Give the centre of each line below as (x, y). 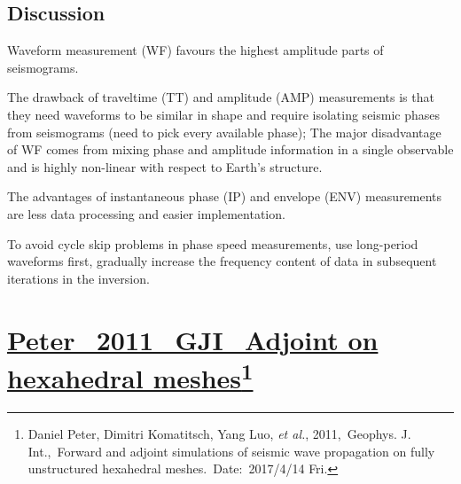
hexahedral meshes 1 (130, 376)
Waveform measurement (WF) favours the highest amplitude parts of (195, 50)
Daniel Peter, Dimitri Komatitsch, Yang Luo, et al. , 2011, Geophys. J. (219, 433)
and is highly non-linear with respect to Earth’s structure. (165, 166)
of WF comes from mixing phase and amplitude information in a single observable (230, 149)
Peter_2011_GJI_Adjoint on (193, 339)
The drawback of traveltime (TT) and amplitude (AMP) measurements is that (221, 97)
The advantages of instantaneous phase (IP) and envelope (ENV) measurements (225, 196)
